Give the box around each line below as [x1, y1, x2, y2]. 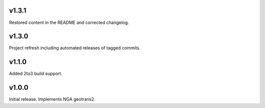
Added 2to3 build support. [9, 71, 62, 77]
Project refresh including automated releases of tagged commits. [9, 45, 141, 51]
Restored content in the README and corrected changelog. [9, 20, 130, 25]
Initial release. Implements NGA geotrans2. [9, 96, 96, 102]
